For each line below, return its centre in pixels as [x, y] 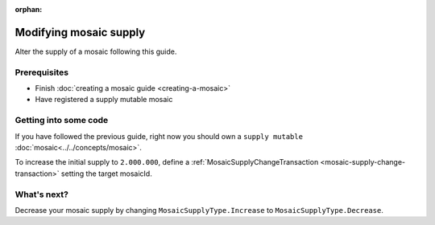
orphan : [29, 9]
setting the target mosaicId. [106, 174]
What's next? [41, 194]
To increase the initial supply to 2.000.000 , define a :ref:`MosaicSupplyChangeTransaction [167, 162]
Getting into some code [62, 121]
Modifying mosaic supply [80, 32]
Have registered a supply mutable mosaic [104, 100]
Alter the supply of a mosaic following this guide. [96, 51]
